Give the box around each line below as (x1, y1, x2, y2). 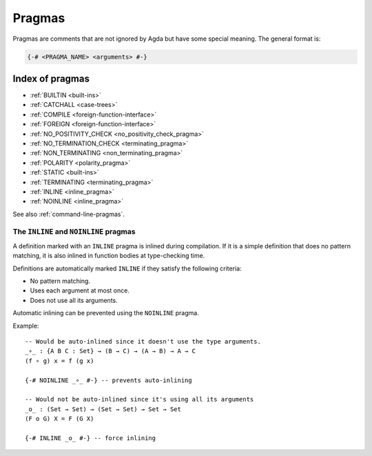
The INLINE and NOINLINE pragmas (12, 227, 136, 237)
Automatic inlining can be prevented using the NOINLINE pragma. (12, 309, 199, 317)
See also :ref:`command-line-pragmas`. (12, 210, 125, 218)
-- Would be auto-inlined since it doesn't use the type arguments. (25, 337, 261, 345)
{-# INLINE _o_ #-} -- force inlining (25, 434, 156, 442)
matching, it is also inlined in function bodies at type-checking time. (12, 252, 205, 260)
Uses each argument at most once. (30, 286, 130, 295)
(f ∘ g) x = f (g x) (25, 357, 94, 365)
